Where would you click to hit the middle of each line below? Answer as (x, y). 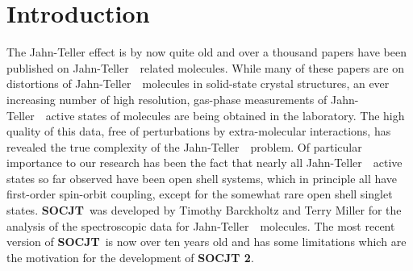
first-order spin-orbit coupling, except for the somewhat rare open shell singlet (200, 194)
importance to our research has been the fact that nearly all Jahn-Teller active (204, 163)
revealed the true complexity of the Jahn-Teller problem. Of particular (184, 146)
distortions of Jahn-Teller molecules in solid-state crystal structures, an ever (198, 83)
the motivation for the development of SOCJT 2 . (130, 257)
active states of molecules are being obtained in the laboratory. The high (225, 115)
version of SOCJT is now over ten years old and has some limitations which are (206, 242)
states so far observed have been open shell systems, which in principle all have (202, 178)
